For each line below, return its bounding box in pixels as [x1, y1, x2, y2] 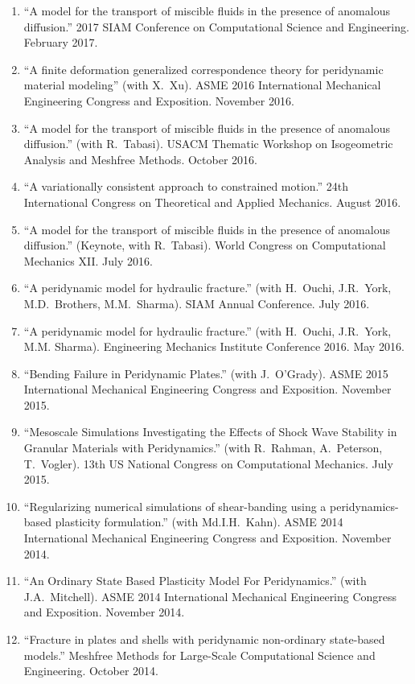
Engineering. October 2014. [23, 662, 158, 679]
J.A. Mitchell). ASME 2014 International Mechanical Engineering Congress [23, 587, 397, 604]
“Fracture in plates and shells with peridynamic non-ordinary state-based [23, 631, 385, 647]
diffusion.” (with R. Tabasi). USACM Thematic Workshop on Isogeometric [23, 135, 393, 152]
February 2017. [23, 34, 98, 51]
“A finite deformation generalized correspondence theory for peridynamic [23, 60, 384, 77]
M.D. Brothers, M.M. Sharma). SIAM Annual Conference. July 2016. [23, 295, 370, 311]
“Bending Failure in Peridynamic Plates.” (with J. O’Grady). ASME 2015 [23, 365, 388, 381]
